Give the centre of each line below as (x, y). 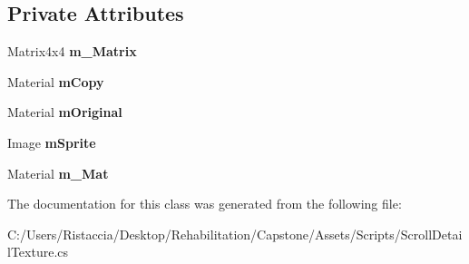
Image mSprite (52, 142)
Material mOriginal (65, 112)
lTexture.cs (38, 252)
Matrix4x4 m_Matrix (72, 51)
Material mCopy (56, 81)
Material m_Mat (58, 173)
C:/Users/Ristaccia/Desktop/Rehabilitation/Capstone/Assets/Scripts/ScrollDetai (235, 234)
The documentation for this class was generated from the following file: (205, 204)
